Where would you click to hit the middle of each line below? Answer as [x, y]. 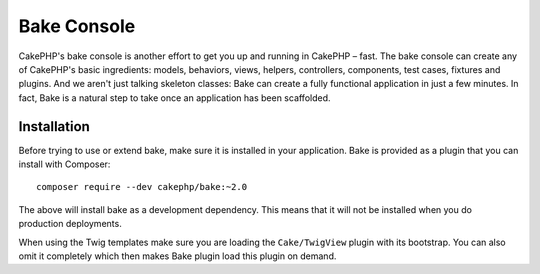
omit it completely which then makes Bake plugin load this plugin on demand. [177, 256]
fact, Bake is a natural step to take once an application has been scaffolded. [174, 97]
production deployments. [70, 224]
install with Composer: [64, 164]
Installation [54, 126]
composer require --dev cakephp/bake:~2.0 [142, 187]
